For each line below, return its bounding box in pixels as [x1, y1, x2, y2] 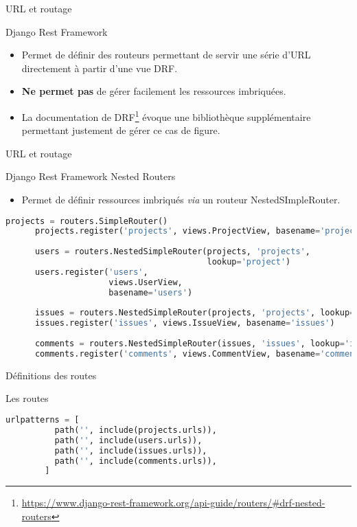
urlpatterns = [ [5, 415, 80, 425]
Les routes [5, 391, 49, 405]
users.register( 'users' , [34, 267, 148, 277]
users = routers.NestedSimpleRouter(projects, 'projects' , [34, 247, 310, 257]
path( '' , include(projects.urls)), [54, 425, 217, 435]
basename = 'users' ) [108, 287, 193, 298]
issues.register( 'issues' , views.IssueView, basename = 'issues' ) [34, 318, 335, 328]
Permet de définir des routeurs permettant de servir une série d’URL [21, 47, 311, 62]
